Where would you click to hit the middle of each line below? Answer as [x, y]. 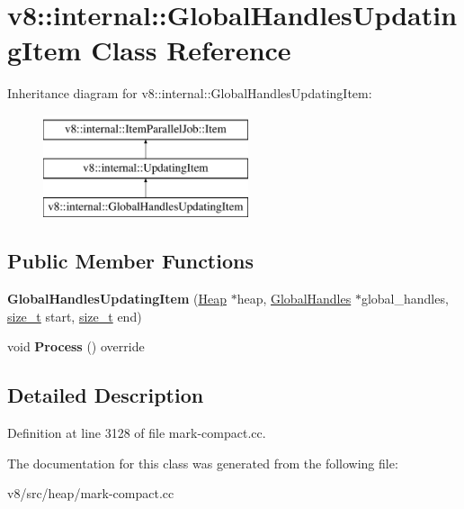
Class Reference [191, 50]
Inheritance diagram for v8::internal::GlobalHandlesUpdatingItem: [190, 93]
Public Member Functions [130, 261]
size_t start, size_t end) [75, 316]
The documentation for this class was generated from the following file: [203, 463]
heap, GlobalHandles [294, 299]
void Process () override [76, 346]
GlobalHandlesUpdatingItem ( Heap [117, 299]
